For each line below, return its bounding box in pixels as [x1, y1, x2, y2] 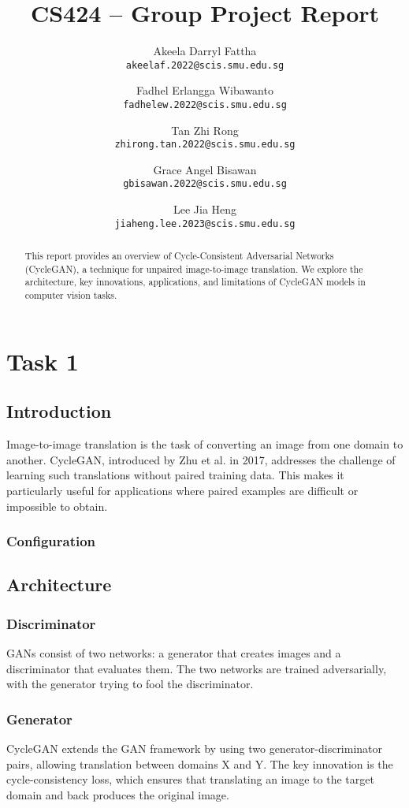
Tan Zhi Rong [171, 121, 239, 138]
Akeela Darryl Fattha [153, 43, 257, 59]
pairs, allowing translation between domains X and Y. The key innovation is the [6, 755, 393, 772]
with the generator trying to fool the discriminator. [6, 676, 254, 692]
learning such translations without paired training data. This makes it [6, 467, 344, 483]
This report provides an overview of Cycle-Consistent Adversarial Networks [24, 249, 334, 263]
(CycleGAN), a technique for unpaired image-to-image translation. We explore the [24, 262, 363, 275]
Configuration [6, 531, 96, 551]
